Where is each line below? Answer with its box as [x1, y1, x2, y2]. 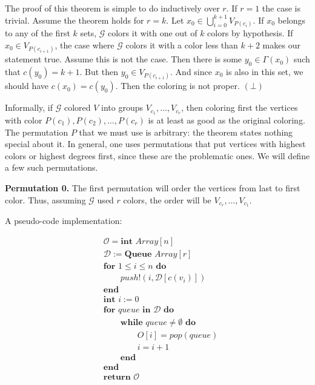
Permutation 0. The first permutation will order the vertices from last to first [5, 181, 300, 194]
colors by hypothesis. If [207, 27, 293, 39]
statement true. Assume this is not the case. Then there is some [5, 53, 242, 65]
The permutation [5, 125, 68, 138]
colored [64, 101, 91, 114]
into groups [101, 101, 144, 114]
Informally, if [5, 101, 53, 114]
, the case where [55, 38, 114, 51]
